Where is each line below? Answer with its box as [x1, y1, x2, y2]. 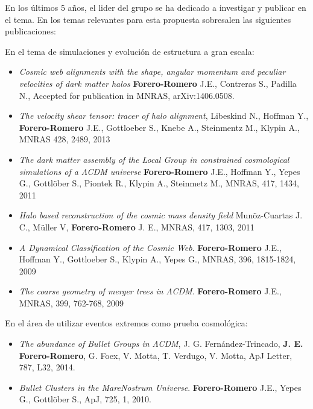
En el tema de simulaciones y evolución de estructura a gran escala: [5, 45, 255, 57]
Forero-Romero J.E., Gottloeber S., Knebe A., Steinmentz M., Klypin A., [19, 121, 300, 133]
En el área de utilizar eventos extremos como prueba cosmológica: [5, 317, 248, 329]
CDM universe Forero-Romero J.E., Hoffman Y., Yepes [87, 165, 300, 177]
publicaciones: [5, 25, 56, 37]
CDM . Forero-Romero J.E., [172, 285, 282, 297]
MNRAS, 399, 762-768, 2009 [19, 296, 124, 309]
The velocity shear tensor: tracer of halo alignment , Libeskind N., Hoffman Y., [19, 109, 309, 122]
